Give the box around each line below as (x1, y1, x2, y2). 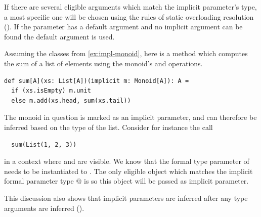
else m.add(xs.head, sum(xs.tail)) (11, 97, 131, 104)
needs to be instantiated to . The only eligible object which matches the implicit (4, 165, 253, 176)
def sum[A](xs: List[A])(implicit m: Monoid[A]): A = (4, 77, 189, 84)
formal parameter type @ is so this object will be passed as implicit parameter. (4, 176, 249, 186)
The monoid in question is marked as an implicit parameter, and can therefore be (4, 112, 257, 122)
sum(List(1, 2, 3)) (11, 141, 77, 148)
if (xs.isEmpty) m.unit (11, 87, 91, 95)
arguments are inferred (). (4, 202, 84, 213)
